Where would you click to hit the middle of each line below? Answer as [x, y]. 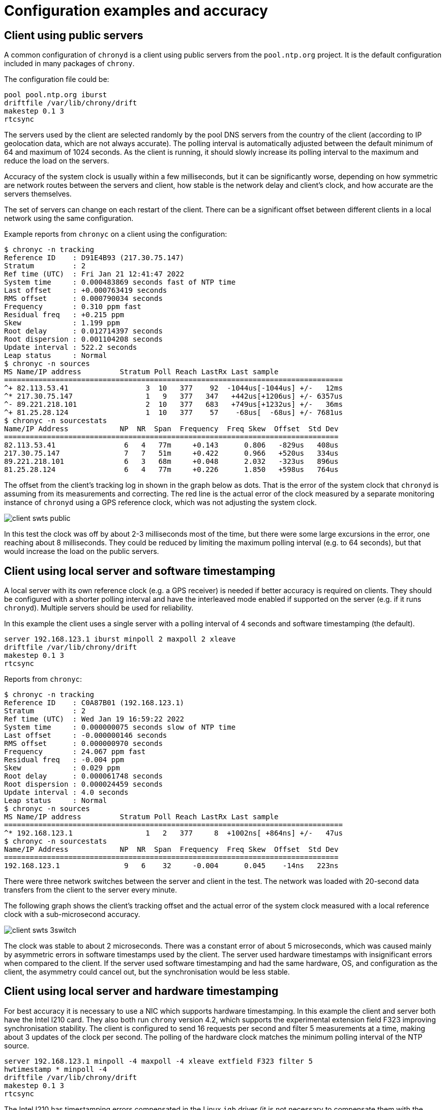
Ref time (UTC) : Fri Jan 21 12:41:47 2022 [94, 274]
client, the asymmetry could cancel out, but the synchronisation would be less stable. [147, 972]
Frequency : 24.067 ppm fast [75, 752]
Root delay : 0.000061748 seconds [83, 776]
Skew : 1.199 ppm [62, 323]
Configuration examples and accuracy [136, 11]
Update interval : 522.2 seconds [71, 348]
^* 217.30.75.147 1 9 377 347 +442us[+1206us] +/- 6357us [173, 396]
